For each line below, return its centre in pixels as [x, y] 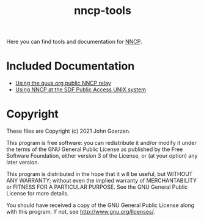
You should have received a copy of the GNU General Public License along [100, 205]
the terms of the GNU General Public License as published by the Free [95, 149]
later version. [23, 163]
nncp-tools [103, 11]
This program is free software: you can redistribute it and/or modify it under [101, 143]
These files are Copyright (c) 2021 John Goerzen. [68, 131]
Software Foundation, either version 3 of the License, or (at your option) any [102, 156]
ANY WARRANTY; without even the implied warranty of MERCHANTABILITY [102, 181]
